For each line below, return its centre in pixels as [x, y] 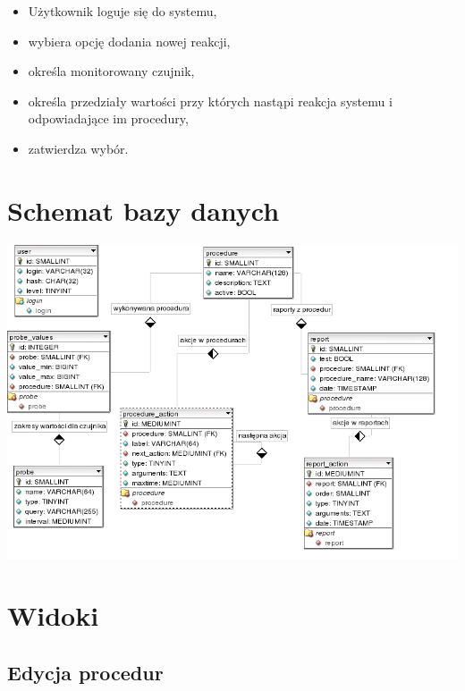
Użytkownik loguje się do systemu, [123, 11]
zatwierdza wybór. [78, 148]
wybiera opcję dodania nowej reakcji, [129, 41]
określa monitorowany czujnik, [111, 71]
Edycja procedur [85, 673]
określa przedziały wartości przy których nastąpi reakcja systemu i [210, 101]
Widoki [53, 615]
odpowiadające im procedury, [108, 118]
